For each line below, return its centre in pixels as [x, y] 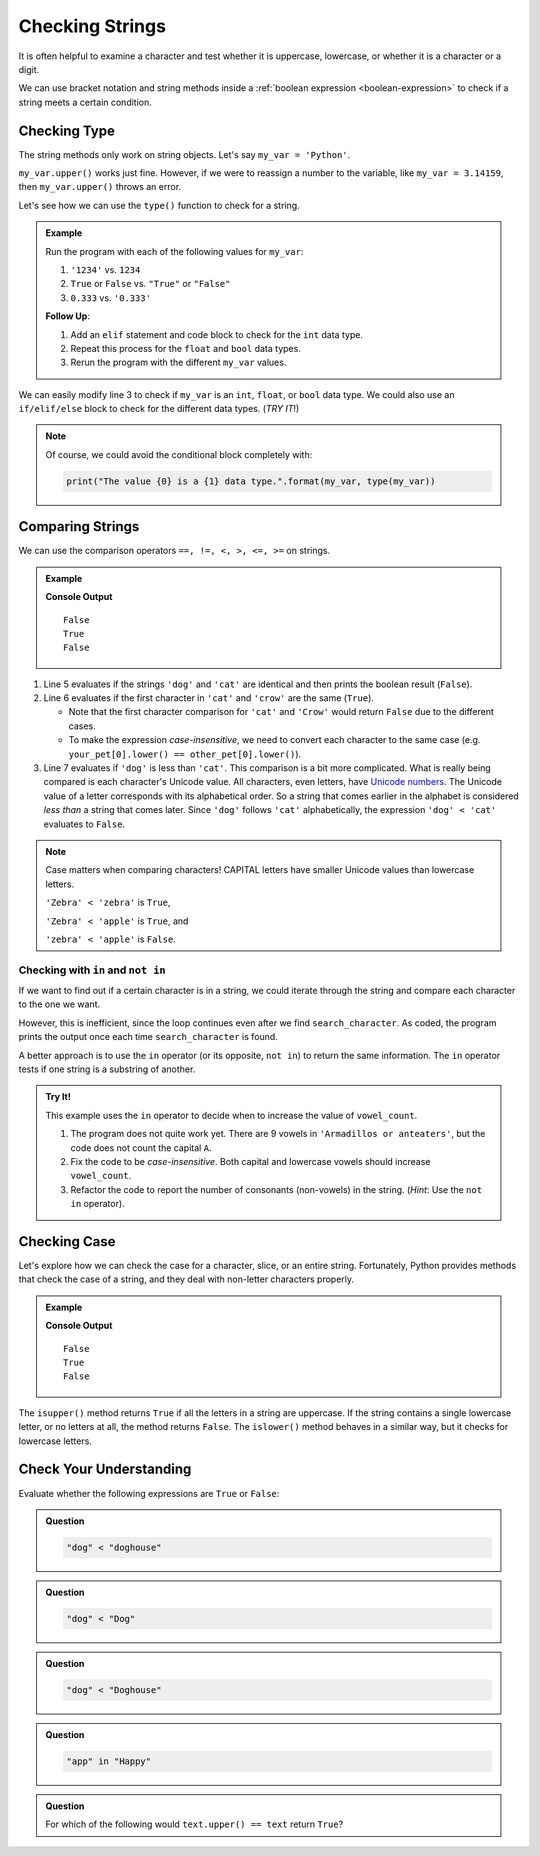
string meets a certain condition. [85, 102]
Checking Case [67, 1241]
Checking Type [66, 130]
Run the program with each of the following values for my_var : [174, 251]
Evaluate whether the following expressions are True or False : [149, 1493]
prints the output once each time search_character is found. [148, 1037]
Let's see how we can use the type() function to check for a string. [159, 205]
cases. [82, 726]
